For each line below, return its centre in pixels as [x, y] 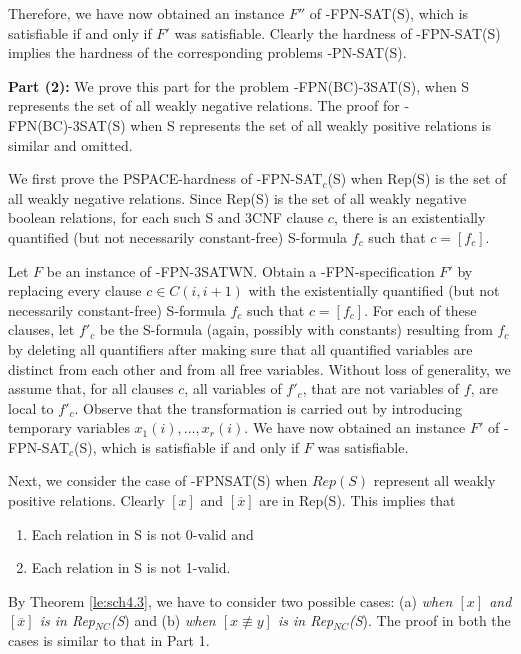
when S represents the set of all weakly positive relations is [310, 124]
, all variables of [233, 388]
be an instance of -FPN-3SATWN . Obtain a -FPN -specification [240, 270]
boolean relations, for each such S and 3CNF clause [166, 217]
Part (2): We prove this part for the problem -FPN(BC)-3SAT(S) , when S [239, 85]
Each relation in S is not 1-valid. [131, 567]
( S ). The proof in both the [429, 620]
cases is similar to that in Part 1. [109, 640]
